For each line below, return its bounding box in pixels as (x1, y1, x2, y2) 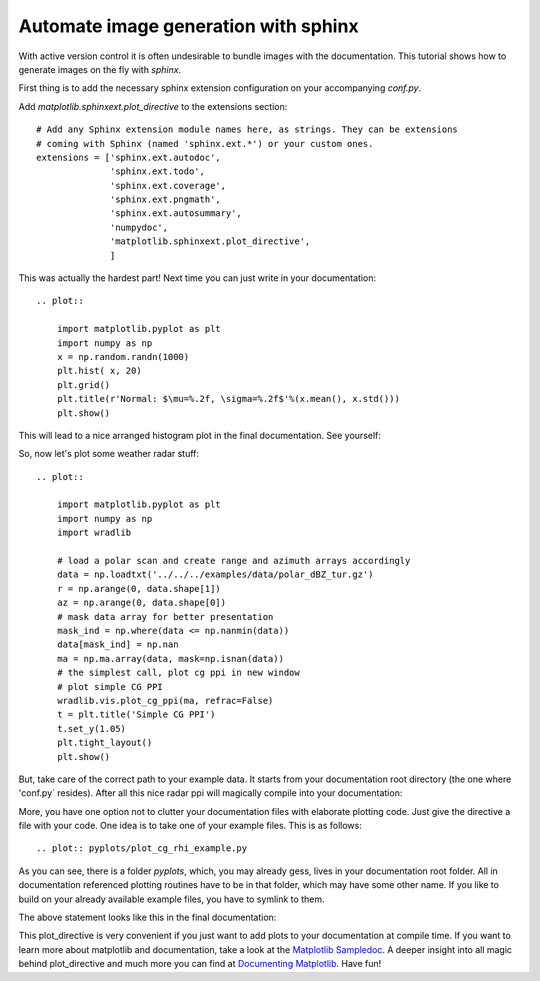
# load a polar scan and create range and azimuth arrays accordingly (56, 555, 411, 567)
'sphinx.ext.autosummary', (110, 208, 242, 219)
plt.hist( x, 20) (56, 365, 142, 377)
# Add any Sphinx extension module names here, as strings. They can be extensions (36, 124, 459, 135)
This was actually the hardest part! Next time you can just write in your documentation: (18, 272, 377, 284)
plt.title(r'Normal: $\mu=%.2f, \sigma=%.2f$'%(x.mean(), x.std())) (56, 393, 400, 405)
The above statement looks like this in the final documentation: (18, 911, 277, 924)
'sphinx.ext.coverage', (110, 180, 227, 191)
